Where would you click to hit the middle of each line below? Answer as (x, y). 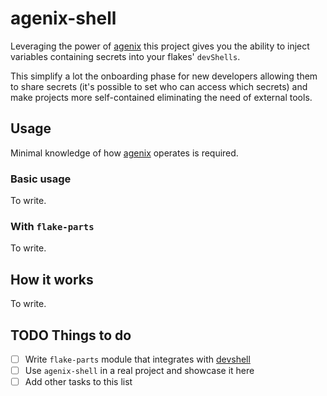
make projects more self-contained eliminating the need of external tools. (161, 97)
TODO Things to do (71, 335)
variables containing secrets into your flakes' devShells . (125, 56)
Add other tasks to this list (78, 382)
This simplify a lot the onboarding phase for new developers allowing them (164, 76)
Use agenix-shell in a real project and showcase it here (139, 371)
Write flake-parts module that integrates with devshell (137, 359)
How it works (52, 279)
